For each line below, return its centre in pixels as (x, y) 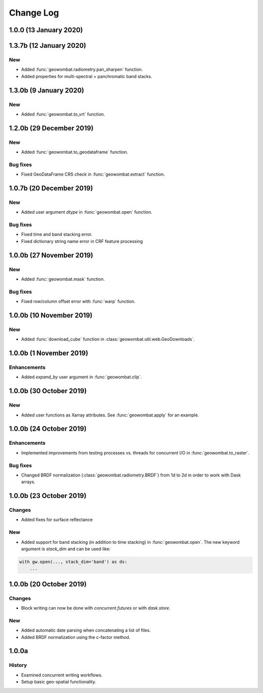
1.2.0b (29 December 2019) (51, 128)
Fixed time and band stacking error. (57, 235)
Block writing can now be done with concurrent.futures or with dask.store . (96, 608)
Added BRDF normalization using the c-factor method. (76, 637)
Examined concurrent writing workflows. (62, 675)
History (18, 665)
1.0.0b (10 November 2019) (51, 315)
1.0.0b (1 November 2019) (49, 353)
